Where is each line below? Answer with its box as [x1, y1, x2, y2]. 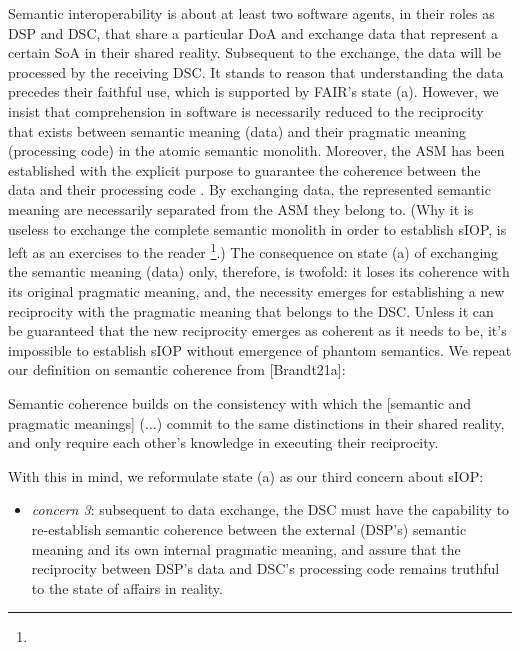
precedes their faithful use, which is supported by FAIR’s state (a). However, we [8, 81, 499, 102]
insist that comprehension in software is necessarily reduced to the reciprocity [8, 100, 484, 121]
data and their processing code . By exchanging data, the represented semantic [8, 179, 491, 200]
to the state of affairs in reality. [31, 577, 223, 598]
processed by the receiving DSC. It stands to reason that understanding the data [8, 61, 504, 82]
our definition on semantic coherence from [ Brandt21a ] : [8, 359, 346, 380]
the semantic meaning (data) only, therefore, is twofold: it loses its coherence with [8, 261, 510, 282]
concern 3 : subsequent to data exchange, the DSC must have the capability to [31, 499, 510, 520]
